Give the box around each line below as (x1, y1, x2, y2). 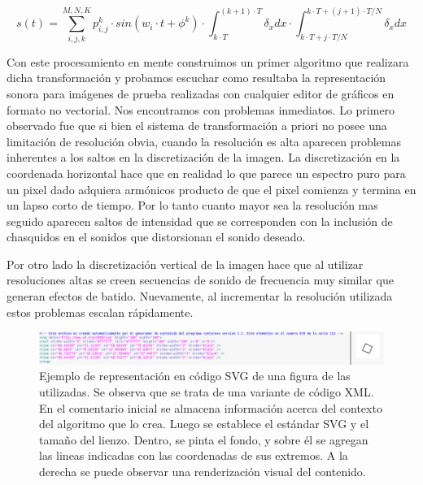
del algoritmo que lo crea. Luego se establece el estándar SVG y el (39, 415, 369, 432)
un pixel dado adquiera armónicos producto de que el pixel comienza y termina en (7, 180, 416, 197)
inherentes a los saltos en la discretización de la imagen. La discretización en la (7, 149, 400, 166)
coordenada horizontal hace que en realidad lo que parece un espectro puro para (7, 164, 406, 181)
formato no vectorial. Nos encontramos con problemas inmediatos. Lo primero (7, 101, 395, 118)
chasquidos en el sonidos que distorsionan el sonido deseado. (7, 228, 306, 245)
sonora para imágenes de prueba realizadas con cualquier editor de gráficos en (7, 84, 395, 102)
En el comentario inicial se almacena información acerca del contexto (39, 399, 382, 416)
